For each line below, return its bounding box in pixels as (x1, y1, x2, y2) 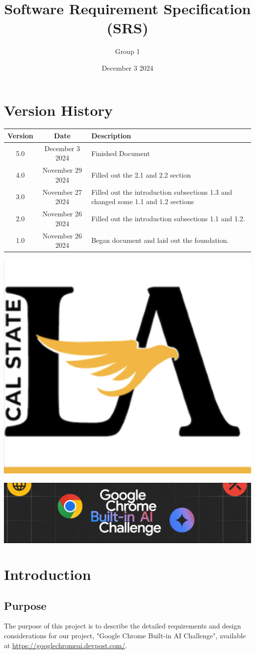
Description (91, 130, 131, 140)
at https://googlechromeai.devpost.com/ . (4, 640, 127, 650)
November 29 (42, 165, 82, 175)
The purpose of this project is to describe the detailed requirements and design (4, 621, 241, 631)
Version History (4, 100, 113, 120)
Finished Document (91, 148, 150, 158)
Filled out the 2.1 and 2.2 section (91, 170, 191, 180)
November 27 (42, 186, 82, 197)
